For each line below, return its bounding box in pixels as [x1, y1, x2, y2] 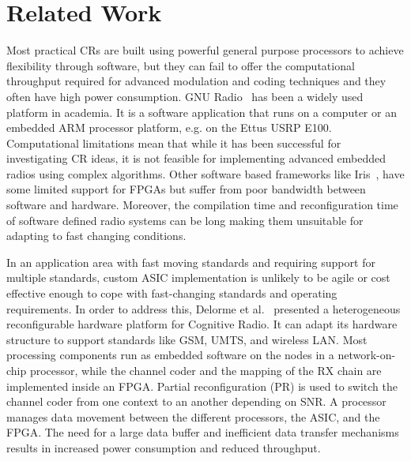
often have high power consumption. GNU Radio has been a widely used [6, 88, 364, 104]
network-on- [337, 347, 396, 363]
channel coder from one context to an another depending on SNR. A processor [6, 393, 386, 410]
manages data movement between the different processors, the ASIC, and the [6, 408, 380, 425]
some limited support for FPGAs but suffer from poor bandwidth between [6, 181, 366, 197]
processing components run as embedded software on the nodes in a [6, 347, 334, 363]
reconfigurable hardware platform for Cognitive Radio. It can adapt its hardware [6, 316, 398, 332]
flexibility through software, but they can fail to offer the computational [6, 57, 355, 73]
